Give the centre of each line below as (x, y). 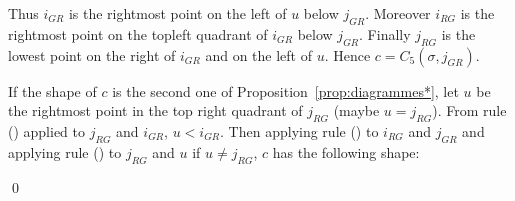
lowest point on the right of (92, 54)
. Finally (385, 33)
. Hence (347, 54)
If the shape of (52, 90)
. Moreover (398, 13)
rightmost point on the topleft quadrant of (138, 33)
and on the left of (259, 54)
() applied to (47, 130)
